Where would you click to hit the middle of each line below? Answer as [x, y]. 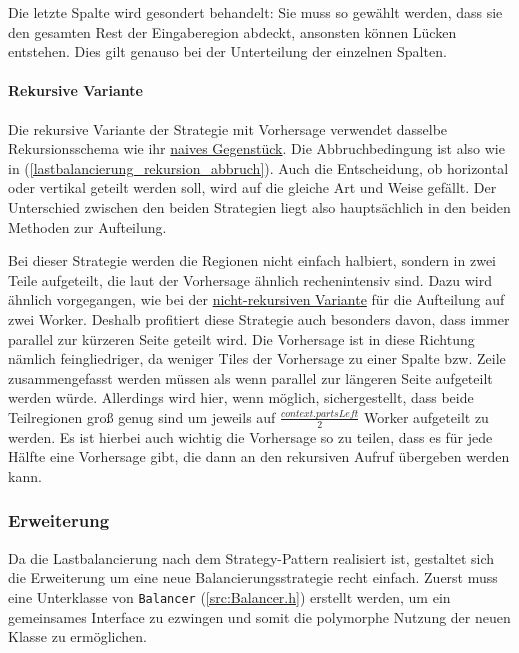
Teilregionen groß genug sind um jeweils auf [142, 416]
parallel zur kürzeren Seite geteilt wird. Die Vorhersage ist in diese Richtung [241, 338]
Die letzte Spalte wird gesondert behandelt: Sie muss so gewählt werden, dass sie [255, 12]
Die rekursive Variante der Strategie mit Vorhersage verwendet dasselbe [228, 128]
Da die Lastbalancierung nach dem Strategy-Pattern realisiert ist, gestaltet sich [251, 557]
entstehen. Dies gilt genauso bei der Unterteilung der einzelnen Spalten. [227, 51]
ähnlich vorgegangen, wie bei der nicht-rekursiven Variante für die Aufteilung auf [256, 299]
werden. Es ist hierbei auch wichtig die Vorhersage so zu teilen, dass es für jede [250, 436]
